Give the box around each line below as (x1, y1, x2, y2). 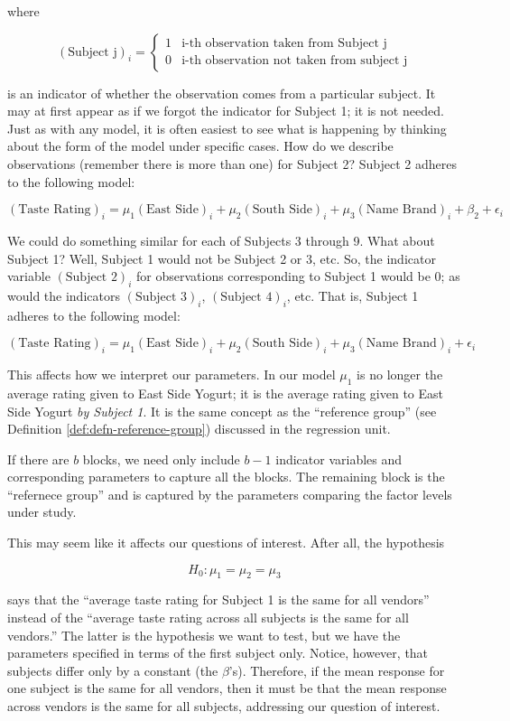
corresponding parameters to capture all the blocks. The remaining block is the (7, 467, 445, 486)
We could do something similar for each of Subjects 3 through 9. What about (7, 230, 435, 249)
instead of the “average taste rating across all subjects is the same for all (7, 608, 409, 627)
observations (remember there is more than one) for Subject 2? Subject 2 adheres (7, 154, 457, 173)
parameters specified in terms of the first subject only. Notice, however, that (7, 643, 429, 662)
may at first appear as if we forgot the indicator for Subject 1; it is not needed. (7, 101, 444, 120)
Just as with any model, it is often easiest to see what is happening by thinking (7, 118, 447, 137)
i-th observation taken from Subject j (181, 37, 387, 51)
